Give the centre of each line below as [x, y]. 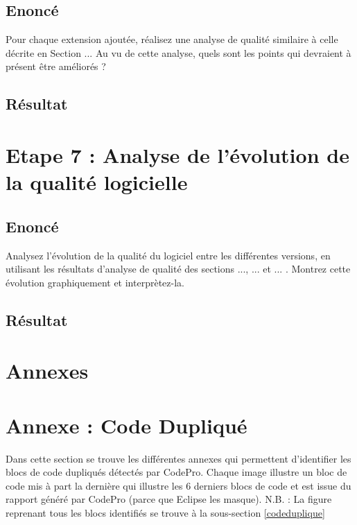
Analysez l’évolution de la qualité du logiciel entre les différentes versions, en [168, 255]
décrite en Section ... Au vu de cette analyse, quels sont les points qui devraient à [178, 52]
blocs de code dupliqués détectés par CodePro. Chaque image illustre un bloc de [176, 472]
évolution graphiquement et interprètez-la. [95, 282]
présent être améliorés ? [56, 66]
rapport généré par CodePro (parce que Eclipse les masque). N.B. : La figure [169, 499]
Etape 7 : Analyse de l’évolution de [177, 154]
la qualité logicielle [97, 182]
